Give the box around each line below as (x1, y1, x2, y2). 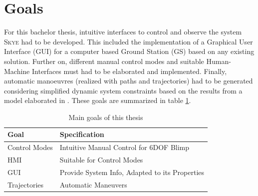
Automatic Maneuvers (59, 179, 127, 189)
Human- (206, 55, 231, 66)
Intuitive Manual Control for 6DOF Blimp (59, 142, 190, 152)
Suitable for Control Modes (59, 154, 143, 165)
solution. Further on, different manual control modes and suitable (4, 55, 204, 66)
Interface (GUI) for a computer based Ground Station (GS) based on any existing (4, 46, 255, 56)
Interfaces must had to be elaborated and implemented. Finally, (31, 65, 227, 76)
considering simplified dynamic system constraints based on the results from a (4, 85, 243, 95)
